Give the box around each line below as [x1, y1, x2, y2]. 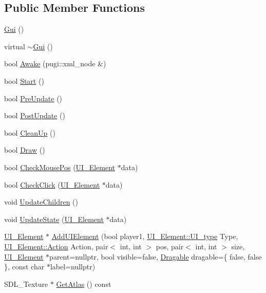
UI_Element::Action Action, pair [4, 241, 108, 251]
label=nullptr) [50, 261, 96, 272]
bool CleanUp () [4, 127, 55, 138]
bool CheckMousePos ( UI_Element [4, 161, 115, 172]
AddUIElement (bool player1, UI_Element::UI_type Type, [51, 231, 238, 242]
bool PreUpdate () [4, 93, 63, 103]
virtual [4, 41, 25, 51]
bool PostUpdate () [4, 110, 65, 121]
